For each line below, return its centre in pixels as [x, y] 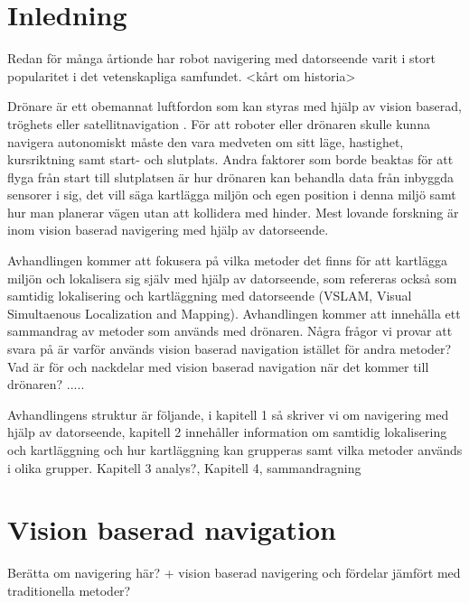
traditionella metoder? [69, 590]
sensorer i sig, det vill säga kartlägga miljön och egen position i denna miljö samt [232, 195]
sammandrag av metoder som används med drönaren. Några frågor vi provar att [230, 331]
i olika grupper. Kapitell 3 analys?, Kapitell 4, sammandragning [184, 467]
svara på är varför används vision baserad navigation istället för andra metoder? [230, 349]
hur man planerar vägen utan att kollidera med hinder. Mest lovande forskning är [233, 212]
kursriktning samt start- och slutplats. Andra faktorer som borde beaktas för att [230, 159]
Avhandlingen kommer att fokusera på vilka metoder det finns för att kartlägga [227, 260]
